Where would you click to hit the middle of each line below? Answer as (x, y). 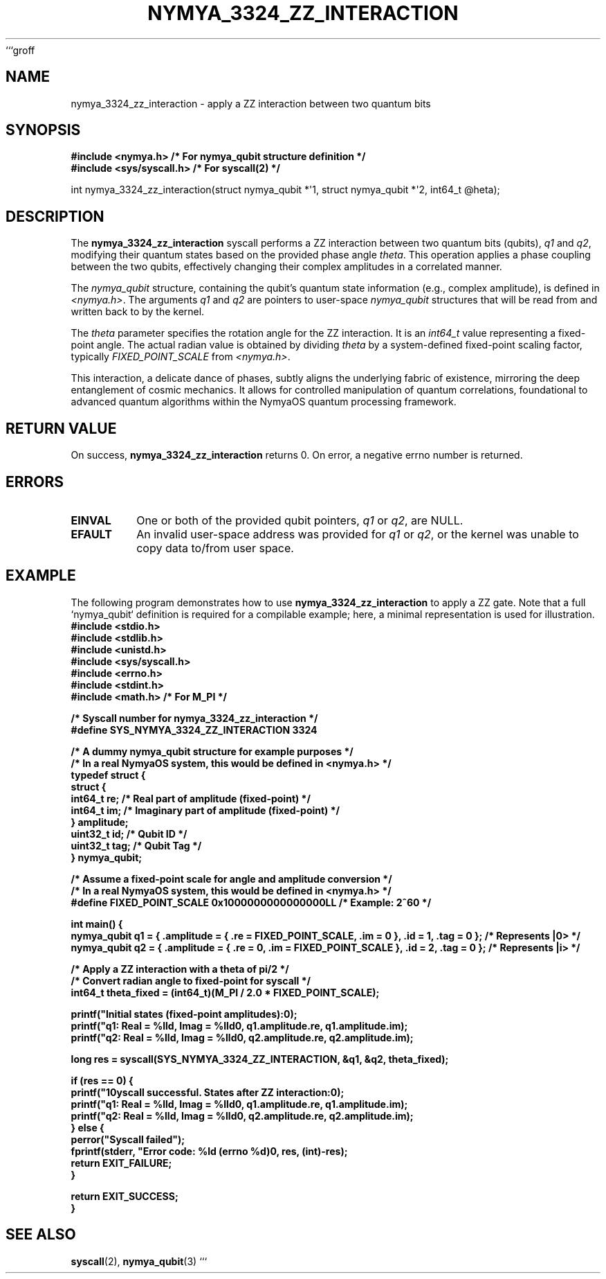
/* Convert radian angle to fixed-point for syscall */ (191, 980)
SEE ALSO (41, 1235)
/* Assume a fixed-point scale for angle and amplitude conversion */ (231, 879)
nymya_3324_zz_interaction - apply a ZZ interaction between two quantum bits (251, 103)
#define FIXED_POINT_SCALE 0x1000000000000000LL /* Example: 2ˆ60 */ (251, 902)
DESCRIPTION (55, 216)
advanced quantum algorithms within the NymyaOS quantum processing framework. (264, 402)
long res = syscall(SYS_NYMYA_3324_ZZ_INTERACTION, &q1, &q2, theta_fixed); (260, 1059)
